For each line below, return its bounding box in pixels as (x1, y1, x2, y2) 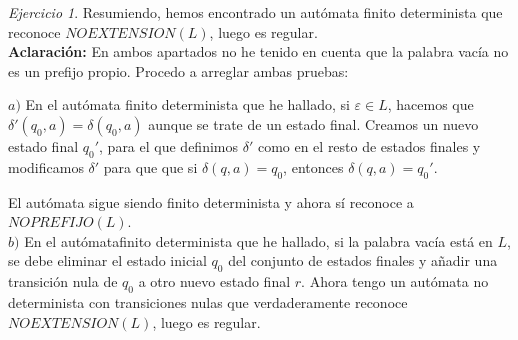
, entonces (283, 156, 344, 177)
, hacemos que (387, 94, 474, 115)
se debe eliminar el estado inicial (8, 250, 207, 271)
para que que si (103, 156, 198, 177)
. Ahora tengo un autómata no (301, 271, 489, 292)
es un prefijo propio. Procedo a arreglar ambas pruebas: (8, 60, 349, 81)
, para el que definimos (99, 135, 238, 156)
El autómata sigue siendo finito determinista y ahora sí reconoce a (8, 191, 414, 212)
